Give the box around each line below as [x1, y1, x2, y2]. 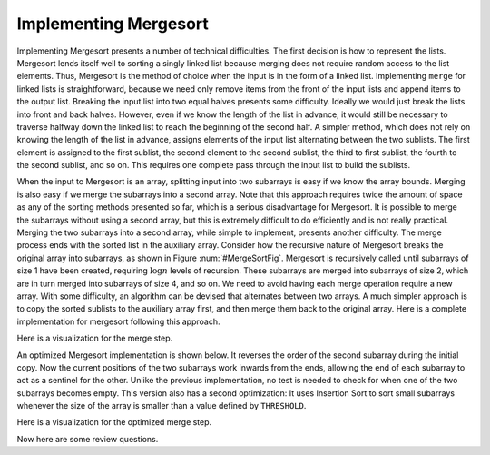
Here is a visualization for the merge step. [16, 332, 173, 344]
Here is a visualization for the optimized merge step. [16, 417, 212, 428]
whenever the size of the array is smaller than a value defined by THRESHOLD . [16, 401, 307, 411]
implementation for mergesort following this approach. [16, 316, 220, 327]
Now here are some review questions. [16, 433, 159, 444]
